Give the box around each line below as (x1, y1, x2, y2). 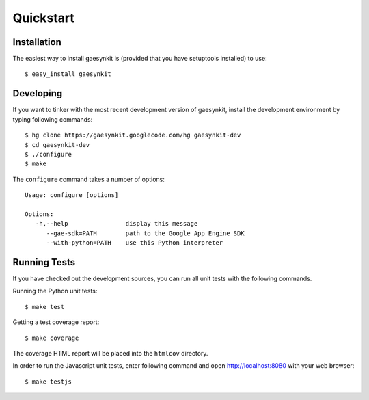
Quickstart (12, 10, 75, 25)
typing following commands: (12, 115, 93, 123)
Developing (12, 88, 63, 99)
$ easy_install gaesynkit (25, 70, 112, 78)
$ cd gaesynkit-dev (25, 141, 90, 148)
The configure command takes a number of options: (12, 175, 165, 183)
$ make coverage (25, 334, 79, 342)
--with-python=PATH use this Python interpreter (46, 239, 223, 247)
